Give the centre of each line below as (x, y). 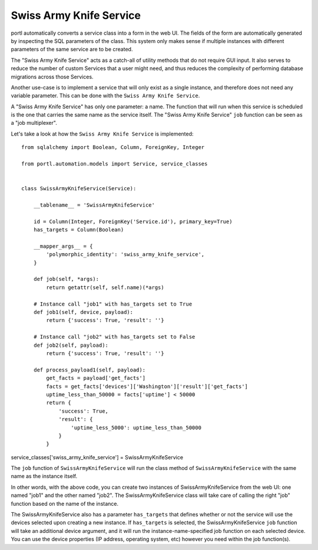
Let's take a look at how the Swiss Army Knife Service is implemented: (102, 134)
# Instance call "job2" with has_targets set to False (114, 337)
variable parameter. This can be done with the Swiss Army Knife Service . (105, 96)
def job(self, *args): (66, 279)
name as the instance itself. (44, 476)
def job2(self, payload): (71, 345)
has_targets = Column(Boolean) (79, 230)
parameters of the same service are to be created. (72, 49)
